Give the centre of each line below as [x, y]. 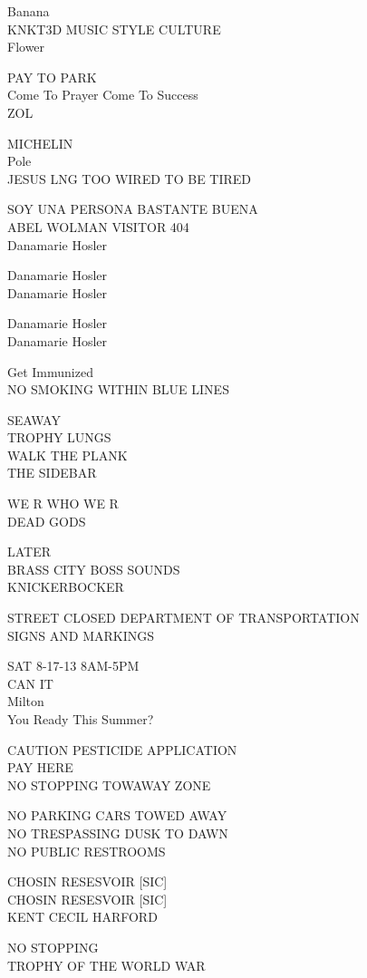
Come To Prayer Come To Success [103, 95]
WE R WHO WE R [63, 504]
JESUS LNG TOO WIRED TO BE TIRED [130, 178]
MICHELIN [40, 143]
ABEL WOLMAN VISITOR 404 [98, 226]
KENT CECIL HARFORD [82, 917]
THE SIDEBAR [52, 473]
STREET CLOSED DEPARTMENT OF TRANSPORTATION [183, 618]
